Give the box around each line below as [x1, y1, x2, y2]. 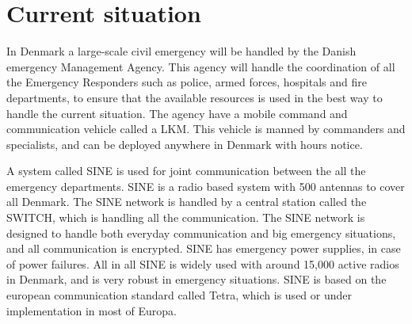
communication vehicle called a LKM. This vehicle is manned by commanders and [6, 120, 406, 137]
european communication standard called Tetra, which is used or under [6, 287, 353, 303]
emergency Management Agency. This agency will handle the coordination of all [6, 58, 395, 74]
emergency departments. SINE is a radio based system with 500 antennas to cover [6, 177, 405, 194]
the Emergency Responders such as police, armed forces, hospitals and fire [6, 74, 367, 90]
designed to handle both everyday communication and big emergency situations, [6, 224, 396, 241]
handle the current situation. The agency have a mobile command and [6, 105, 348, 121]
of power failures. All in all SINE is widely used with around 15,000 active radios [6, 255, 399, 272]
